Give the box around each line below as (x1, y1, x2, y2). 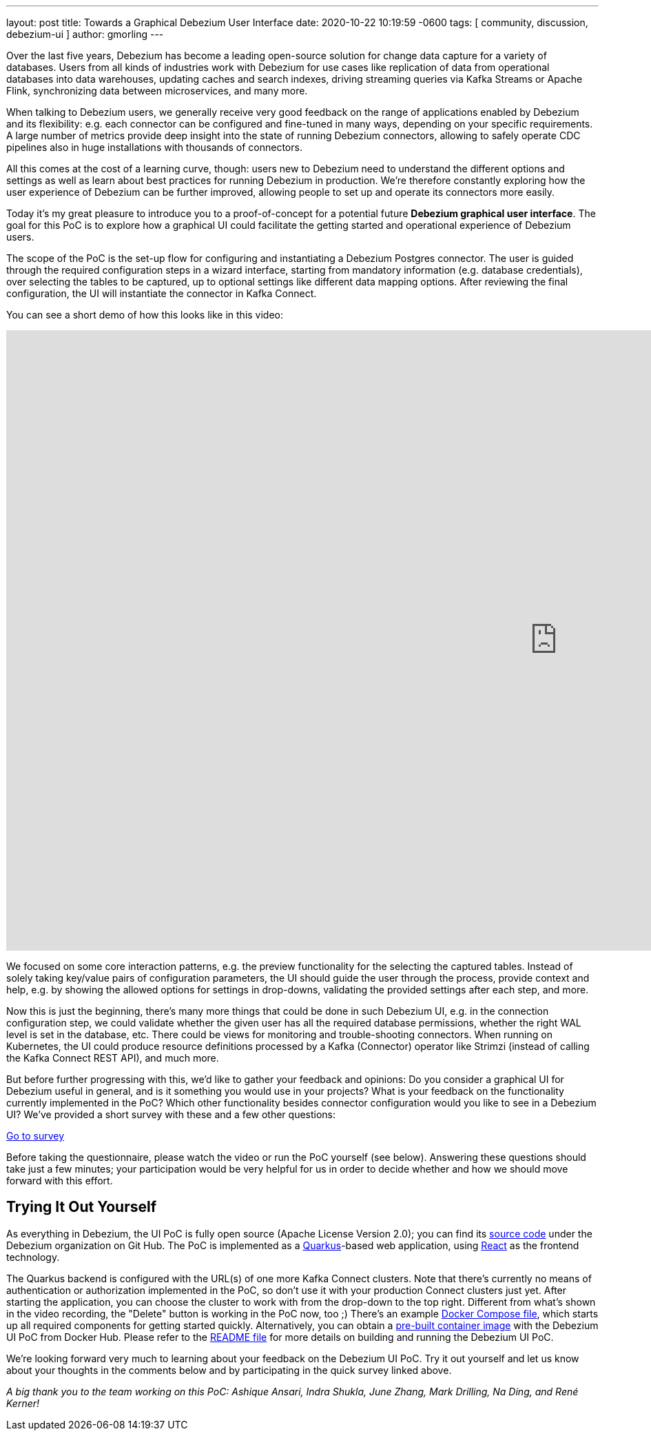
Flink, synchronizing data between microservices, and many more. (6, 85, 308, 97)
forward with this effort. (6, 1175, 113, 1186)
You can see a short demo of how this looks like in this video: (6, 309, 284, 321)
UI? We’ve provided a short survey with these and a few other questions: (6, 1109, 336, 1120)
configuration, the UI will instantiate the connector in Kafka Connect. (6, 287, 317, 299)
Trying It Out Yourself (6, 1198, 157, 1216)
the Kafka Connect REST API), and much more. (6, 1052, 219, 1064)
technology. (6, 1251, 60, 1263)
